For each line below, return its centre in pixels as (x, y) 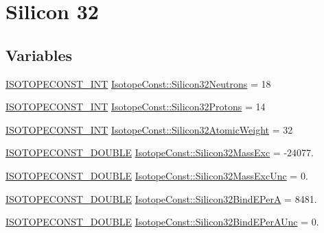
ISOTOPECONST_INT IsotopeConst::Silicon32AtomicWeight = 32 (149, 129)
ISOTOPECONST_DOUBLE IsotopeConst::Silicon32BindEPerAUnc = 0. (162, 222)
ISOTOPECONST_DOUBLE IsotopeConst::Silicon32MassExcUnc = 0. (157, 175)
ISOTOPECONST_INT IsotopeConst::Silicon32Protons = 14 (136, 107)
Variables (39, 54)
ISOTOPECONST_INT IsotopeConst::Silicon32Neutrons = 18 (138, 83)
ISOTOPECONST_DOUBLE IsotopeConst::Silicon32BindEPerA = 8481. (161, 198)
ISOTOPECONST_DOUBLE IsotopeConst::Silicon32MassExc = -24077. (160, 152)
